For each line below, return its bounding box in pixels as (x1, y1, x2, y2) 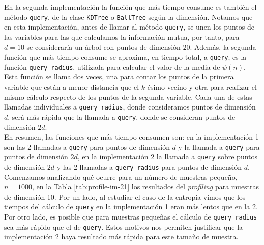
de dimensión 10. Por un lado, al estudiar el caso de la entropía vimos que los (4, 191, 246, 202)
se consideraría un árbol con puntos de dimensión (26, 41, 181, 52)
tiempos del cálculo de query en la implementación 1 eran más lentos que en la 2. (4, 201, 258, 212)
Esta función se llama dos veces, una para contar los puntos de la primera (4, 71, 234, 82)
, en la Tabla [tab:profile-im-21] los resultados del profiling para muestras (32, 181, 259, 192)
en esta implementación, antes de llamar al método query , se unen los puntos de (4, 21, 254, 32)
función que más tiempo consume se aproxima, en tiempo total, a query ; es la (4, 51, 247, 62)
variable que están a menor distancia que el (4, 81, 139, 92)
